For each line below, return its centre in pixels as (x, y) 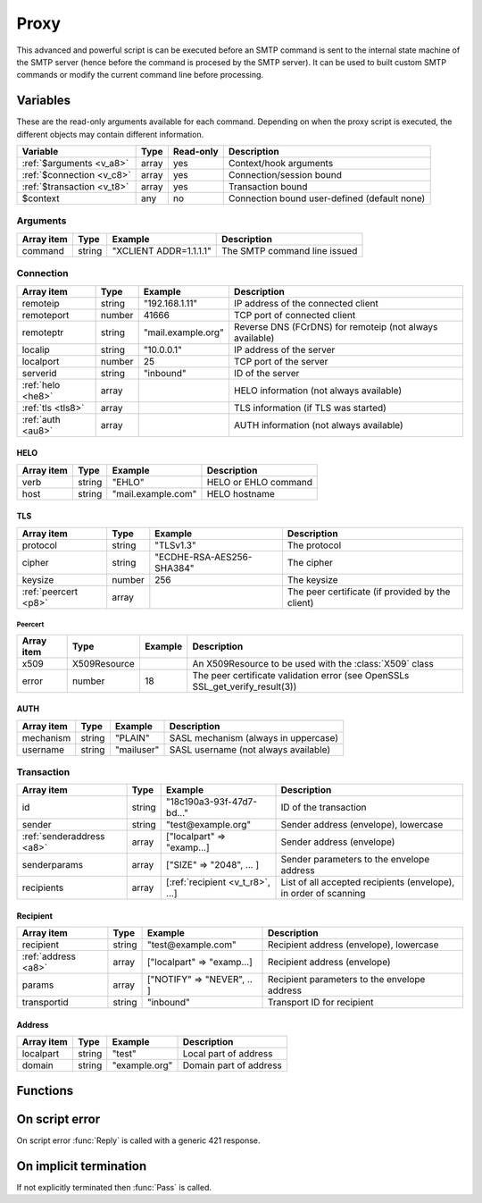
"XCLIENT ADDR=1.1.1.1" (162, 250)
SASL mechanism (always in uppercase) (254, 737)
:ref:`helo (41, 384)
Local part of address (228, 1054)
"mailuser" (137, 749)
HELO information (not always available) (318, 391)
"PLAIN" (132, 737)
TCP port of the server (281, 361)
